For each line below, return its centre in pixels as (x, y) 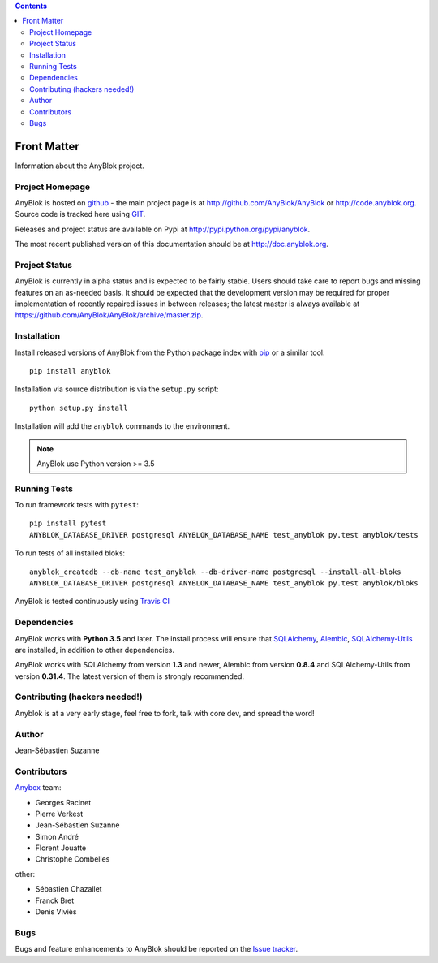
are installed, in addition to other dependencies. (94, 650)
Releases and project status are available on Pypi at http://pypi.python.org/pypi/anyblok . (163, 229)
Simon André (57, 836)
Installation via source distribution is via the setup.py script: (117, 389)
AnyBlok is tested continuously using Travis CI (92, 602)
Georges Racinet (63, 802)
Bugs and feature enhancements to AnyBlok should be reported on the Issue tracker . (157, 949)
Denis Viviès (56, 912)
